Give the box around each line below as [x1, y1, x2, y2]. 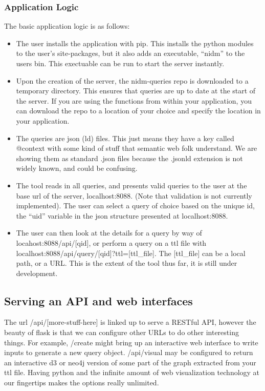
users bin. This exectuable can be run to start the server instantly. [16, 58, 225, 68]
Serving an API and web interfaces [4, 292, 193, 308]
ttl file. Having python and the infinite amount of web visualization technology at [4, 367, 260, 378]
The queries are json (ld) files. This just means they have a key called [16, 132, 234, 143]
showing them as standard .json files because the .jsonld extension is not [16, 152, 243, 163]
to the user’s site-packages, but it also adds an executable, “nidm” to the [16, 48, 245, 58]
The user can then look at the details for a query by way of [16, 227, 202, 238]
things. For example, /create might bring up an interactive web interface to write [4, 337, 258, 347]
